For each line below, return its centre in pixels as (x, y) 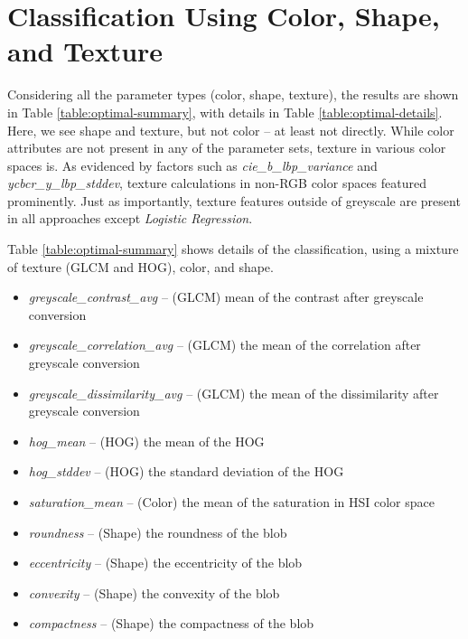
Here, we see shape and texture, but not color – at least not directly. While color (231, 130)
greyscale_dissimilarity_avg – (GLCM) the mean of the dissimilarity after (234, 393)
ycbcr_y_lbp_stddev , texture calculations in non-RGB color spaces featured (217, 183)
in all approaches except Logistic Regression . (130, 218)
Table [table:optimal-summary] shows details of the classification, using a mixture (233, 249)
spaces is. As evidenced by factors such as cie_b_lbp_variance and (192, 165)
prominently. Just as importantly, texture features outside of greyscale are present (234, 200)
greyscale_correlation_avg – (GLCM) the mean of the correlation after (225, 345)
